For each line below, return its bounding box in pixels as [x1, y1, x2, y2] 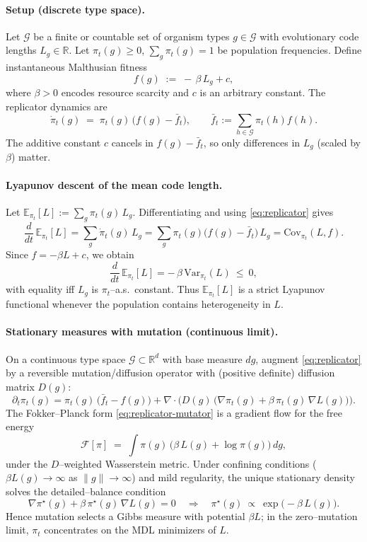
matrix [6, 379, 35, 393]
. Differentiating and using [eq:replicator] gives [132, 204, 334, 219]
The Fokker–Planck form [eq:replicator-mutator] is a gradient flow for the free [6, 405, 343, 420]
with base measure [162, 351, 243, 366]
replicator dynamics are [6, 98, 107, 113]
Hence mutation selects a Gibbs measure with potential [6, 508, 245, 523]
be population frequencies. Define [217, 42, 362, 57]
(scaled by [317, 134, 361, 149]
